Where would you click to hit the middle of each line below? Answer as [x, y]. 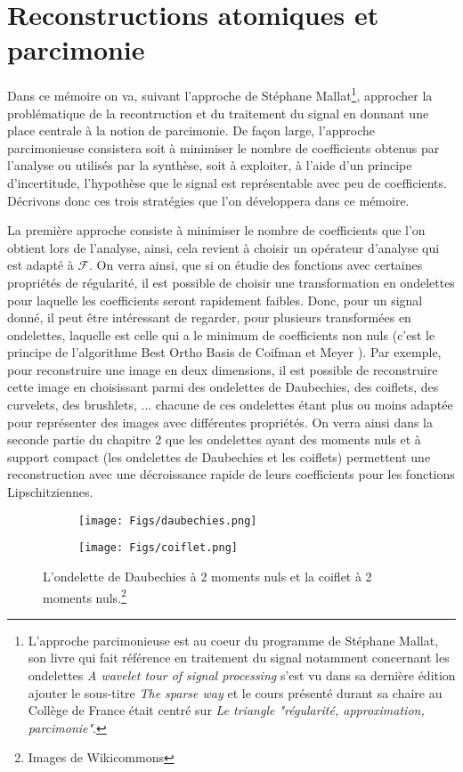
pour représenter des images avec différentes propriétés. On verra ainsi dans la [220, 422]
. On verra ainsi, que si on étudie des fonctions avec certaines [256, 265]
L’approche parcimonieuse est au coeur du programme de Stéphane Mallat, [233, 640]
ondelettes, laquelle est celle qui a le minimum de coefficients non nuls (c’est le [221, 334]
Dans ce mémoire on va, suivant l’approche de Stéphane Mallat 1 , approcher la [220, 94]
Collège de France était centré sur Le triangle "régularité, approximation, [226, 710]
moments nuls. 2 [85, 596]
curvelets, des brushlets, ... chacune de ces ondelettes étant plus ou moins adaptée [230, 405]
